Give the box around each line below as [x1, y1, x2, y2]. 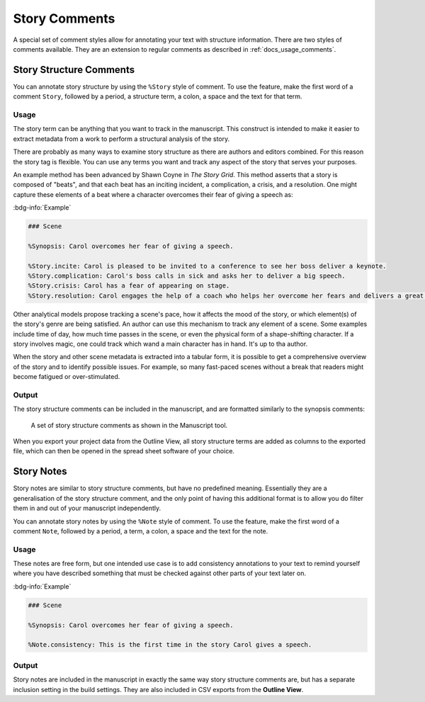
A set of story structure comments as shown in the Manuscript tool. [30, 421, 228, 429]
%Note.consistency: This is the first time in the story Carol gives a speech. [28, 641, 312, 649]
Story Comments [13, 11, 115, 26]
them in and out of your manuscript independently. [13, 504, 161, 513]
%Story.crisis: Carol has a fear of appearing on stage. [28, 282, 230, 290]
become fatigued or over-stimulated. [13, 373, 120, 381]
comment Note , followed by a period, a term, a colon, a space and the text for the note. [13, 526, 268, 535]
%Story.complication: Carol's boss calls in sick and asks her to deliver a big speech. [28, 272, 346, 280]
